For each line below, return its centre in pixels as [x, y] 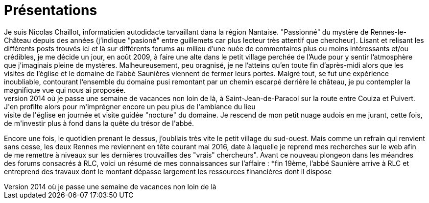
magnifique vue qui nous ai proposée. [65, 90]
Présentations [51, 10]
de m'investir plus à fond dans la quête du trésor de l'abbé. [99, 123]
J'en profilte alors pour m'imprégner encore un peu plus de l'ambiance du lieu [130, 106]
